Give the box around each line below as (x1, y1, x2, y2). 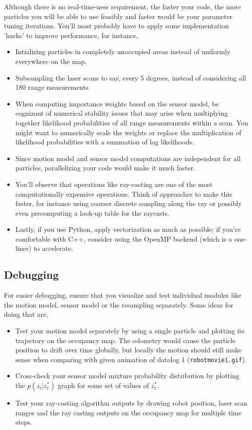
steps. (15, 417, 33, 427)
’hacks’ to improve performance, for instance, (4, 30, 138, 40)
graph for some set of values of (58, 380, 149, 390)
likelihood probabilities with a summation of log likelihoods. (15, 137, 194, 147)
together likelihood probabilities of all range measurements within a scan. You (15, 117, 248, 127)
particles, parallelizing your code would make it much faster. (15, 163, 196, 173)
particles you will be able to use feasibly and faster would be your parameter (4, 11, 233, 21)
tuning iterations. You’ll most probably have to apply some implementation (4, 20, 229, 31)
